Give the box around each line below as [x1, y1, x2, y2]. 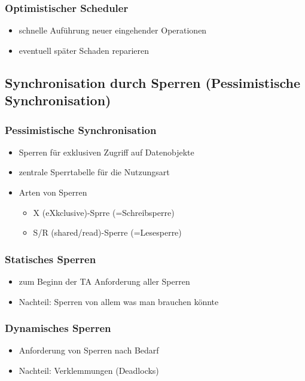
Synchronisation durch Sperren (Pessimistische [5, 73, 301, 92]
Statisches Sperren [5, 251, 96, 266]
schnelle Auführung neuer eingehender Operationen [19, 24, 207, 36]
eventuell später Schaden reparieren [19, 44, 150, 56]
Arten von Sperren [19, 185, 87, 198]
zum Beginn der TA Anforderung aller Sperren [19, 275, 190, 287]
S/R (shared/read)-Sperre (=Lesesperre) [33, 226, 182, 239]
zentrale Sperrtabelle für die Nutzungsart [19, 166, 170, 178]
